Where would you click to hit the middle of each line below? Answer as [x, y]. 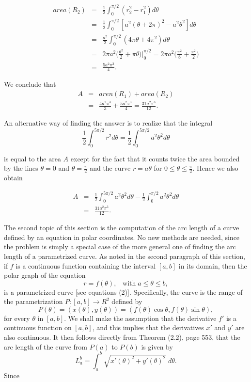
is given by [157, 346]
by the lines [21, 168]
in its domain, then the [213, 265]
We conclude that [30, 84]
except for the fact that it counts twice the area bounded [155, 158]
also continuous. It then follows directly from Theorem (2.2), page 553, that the [122, 337]
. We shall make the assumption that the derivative [140, 318]
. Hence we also [215, 168]
